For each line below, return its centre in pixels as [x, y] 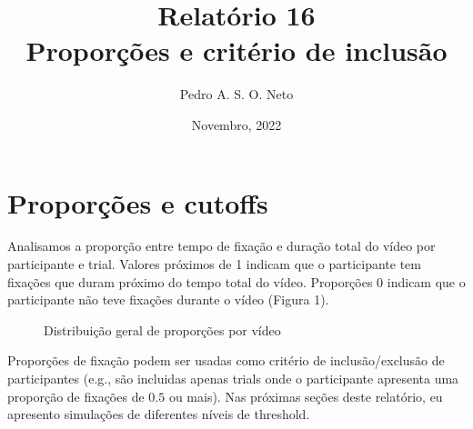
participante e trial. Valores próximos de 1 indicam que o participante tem [214, 264]
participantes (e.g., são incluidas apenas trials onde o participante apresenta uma [233, 378]
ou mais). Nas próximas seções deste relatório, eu [306, 396]
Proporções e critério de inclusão [236, 50]
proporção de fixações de [76, 396]
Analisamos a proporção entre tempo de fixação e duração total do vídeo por [221, 246]
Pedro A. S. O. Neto [236, 94]
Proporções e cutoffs [138, 202]
